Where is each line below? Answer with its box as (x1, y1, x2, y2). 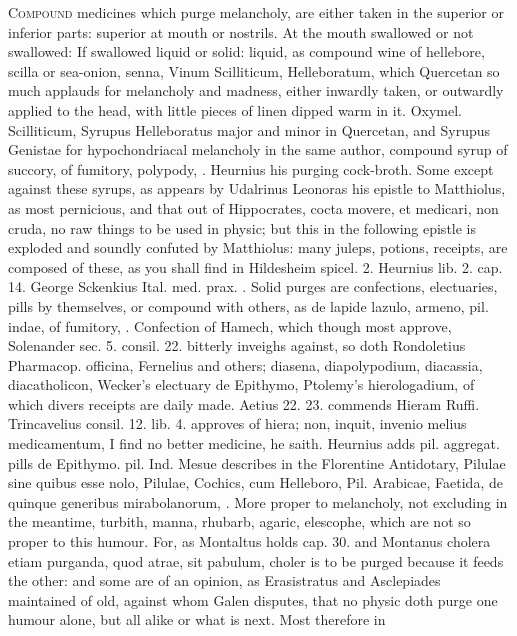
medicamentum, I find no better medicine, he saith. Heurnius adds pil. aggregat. (8, 433, 500, 454)
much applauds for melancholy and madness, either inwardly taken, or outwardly (8, 80, 504, 101)
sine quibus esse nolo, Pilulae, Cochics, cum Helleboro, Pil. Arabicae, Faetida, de (8, 472, 503, 493)
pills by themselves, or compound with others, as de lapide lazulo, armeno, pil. (8, 295, 489, 316)
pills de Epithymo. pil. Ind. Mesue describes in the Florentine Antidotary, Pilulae (8, 452, 506, 473)
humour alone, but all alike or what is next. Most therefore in (8, 609, 386, 630)
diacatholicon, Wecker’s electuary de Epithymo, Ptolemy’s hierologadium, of (8, 374, 475, 395)
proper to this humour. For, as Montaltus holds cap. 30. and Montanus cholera (8, 531, 491, 552)
